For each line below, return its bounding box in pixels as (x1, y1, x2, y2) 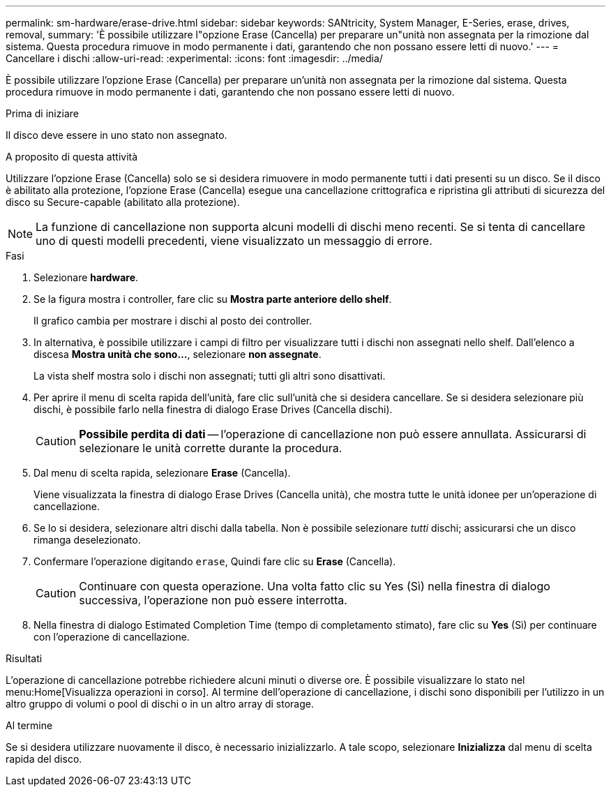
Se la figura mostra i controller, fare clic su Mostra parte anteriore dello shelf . (33, 293, 392, 305)
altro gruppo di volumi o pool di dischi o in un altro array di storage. (6, 698, 314, 710)
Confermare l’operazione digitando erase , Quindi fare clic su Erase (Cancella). (33, 555, 396, 567)
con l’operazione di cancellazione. (33, 631, 190, 643)
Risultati (6, 652, 43, 664)
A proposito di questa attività (6, 151, 138, 163)
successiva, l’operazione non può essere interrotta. (79, 593, 347, 607)
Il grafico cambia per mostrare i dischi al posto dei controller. (33, 315, 312, 327)
